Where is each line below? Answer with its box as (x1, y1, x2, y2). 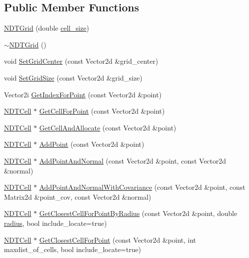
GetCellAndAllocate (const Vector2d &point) (39, 122, 177, 132)
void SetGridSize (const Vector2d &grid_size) (4, 72, 142, 83)
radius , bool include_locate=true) (4, 217, 107, 228)
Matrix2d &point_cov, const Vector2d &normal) (4, 191, 151, 202)
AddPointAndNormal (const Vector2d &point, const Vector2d (39, 155, 226, 166)
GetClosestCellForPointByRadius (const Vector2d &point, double (39, 208, 237, 218)
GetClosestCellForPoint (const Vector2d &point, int (39, 234, 196, 245)
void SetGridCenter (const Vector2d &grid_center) (4, 56, 158, 66)
